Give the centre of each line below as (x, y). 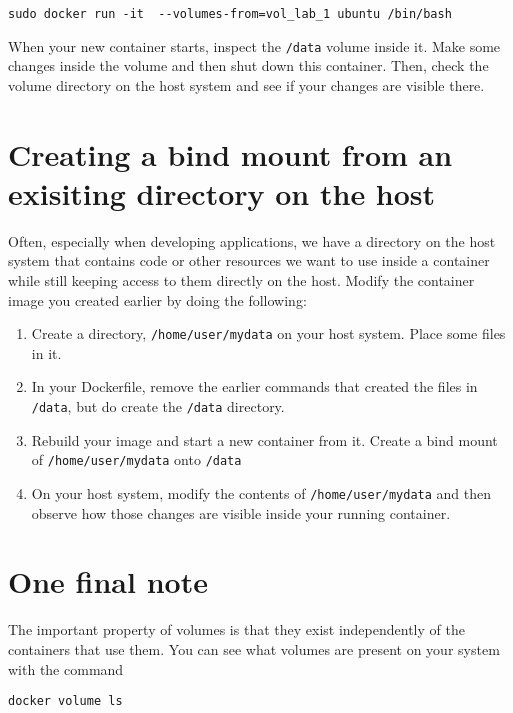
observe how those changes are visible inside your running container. (241, 512)
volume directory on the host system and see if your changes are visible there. (246, 84)
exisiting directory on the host (222, 192)
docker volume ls (65, 701)
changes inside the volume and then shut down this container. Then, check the (248, 65)
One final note (108, 581)
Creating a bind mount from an (230, 153)
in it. (46, 352)
